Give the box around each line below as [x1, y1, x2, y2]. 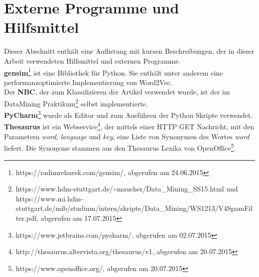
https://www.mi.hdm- [15, 193, 83, 203]
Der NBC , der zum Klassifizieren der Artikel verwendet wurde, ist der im [4, 87, 230, 97]
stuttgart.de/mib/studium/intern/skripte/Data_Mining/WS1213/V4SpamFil [15, 203, 253, 213]
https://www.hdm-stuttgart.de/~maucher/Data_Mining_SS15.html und [15, 184, 238, 194]
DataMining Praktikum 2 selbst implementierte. [4, 96, 148, 108]
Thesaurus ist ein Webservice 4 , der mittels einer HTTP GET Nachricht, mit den [4, 120, 255, 132]
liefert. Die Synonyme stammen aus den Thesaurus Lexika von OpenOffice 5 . [4, 141, 236, 153]
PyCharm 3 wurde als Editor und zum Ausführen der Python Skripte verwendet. [4, 108, 253, 120]
